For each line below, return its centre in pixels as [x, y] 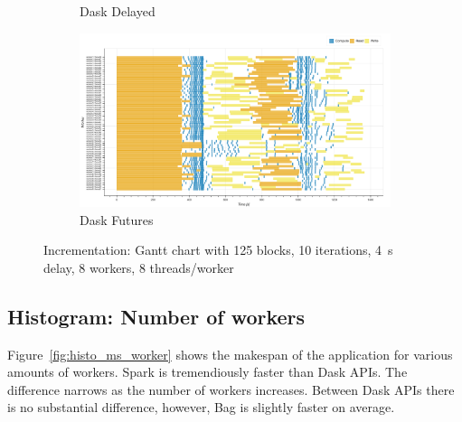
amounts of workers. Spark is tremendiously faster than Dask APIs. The [207, 372]
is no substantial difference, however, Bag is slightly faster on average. [201, 407]
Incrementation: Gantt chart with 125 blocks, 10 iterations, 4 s [218, 250]
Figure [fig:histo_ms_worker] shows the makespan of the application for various [230, 354]
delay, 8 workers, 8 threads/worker [139, 267]
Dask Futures [117, 219]
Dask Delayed [118, 11]
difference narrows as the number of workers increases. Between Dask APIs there [231, 389]
